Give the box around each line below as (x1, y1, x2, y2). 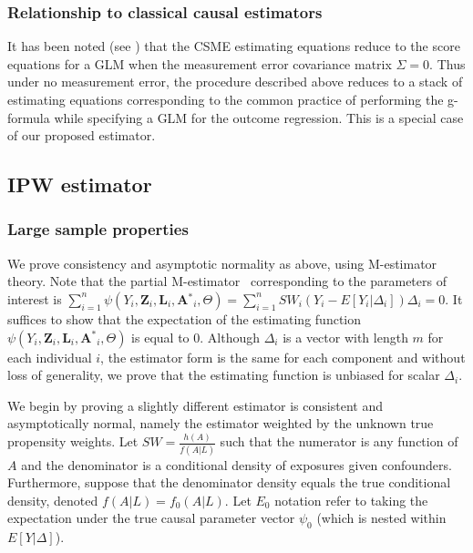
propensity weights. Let (7, 432, 139, 451)
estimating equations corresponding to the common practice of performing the (7, 90, 444, 108)
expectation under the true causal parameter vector (7, 508, 295, 527)
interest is (7, 289, 62, 308)
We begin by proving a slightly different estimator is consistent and (7, 395, 383, 415)
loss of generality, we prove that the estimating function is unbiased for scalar (7, 365, 440, 384)
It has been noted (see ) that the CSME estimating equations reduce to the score (7, 36, 460, 56)
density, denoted (7, 490, 98, 509)
